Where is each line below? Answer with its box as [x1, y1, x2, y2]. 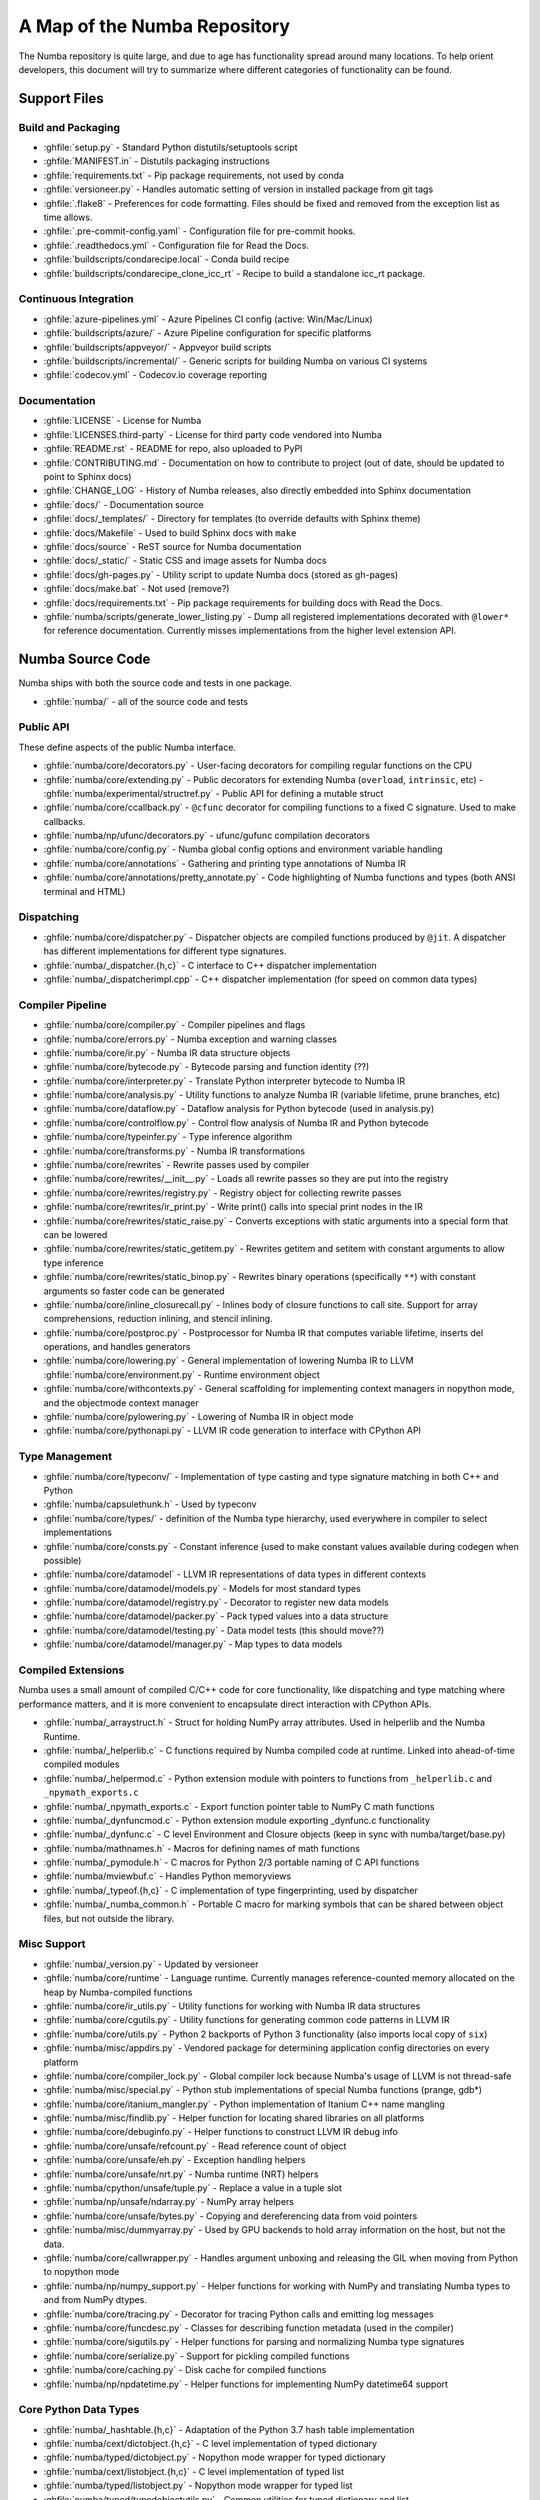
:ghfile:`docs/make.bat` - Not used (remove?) [43, 583, 230, 595]
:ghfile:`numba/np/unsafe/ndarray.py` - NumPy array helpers [43, 2196, 295, 2208]
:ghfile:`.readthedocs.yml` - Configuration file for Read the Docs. [43, 239, 310, 251]
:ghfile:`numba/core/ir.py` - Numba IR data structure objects [43, 1046, 291, 1059]
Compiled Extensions [18, 1663, 125, 1677]
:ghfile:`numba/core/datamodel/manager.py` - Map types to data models [43, 1638, 343, 1650]
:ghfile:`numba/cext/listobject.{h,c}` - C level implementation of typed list [43, 2465, 345, 2477]
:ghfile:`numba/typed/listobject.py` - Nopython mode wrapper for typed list [43, 2480, 354, 2492]
